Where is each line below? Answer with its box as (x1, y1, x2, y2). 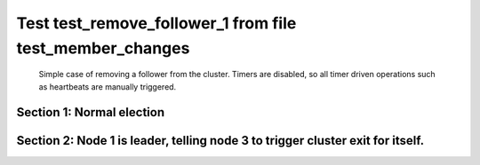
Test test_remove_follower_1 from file (16, 13, 297, 33)
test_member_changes (16, 38, 190, 58)
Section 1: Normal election (16, 105, 164, 120)
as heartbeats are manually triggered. (38, 81, 177, 92)
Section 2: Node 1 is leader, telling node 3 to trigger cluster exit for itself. (16, 133, 425, 148)
